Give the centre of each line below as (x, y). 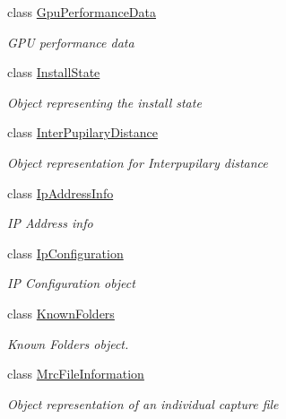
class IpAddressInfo (61, 192)
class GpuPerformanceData (82, 12)
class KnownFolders (61, 313)
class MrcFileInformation (76, 374)
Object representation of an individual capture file (143, 403)
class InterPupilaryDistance (82, 132)
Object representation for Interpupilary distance (138, 162)
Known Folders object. (68, 343)
